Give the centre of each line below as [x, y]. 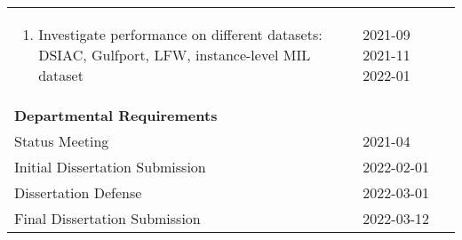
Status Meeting [62, 141]
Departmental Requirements [116, 115]
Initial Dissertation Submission [110, 167]
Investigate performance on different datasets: [180, 34]
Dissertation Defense [78, 192]
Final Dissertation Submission [108, 218]
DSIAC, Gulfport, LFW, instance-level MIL [175, 55]
